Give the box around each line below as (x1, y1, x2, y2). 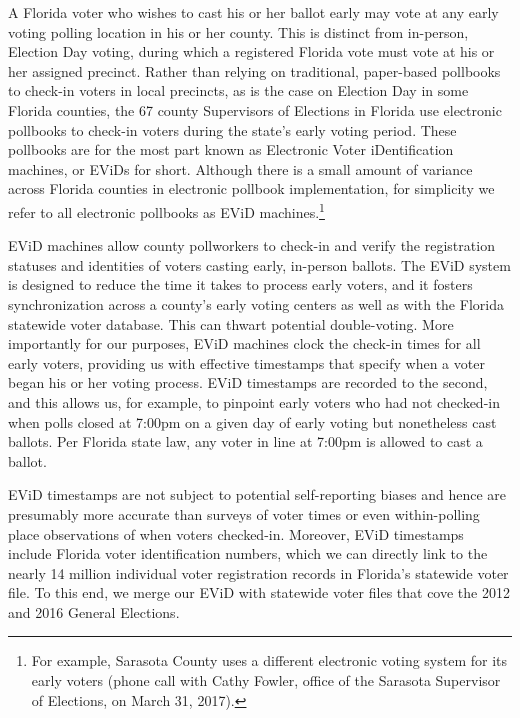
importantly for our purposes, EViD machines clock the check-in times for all (8, 333, 481, 354)
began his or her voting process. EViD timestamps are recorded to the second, (8, 372, 488, 393)
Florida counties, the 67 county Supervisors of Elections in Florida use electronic (8, 99, 502, 120)
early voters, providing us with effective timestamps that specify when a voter (8, 352, 485, 373)
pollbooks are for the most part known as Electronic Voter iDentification (8, 139, 454, 160)
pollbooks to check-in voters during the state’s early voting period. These (8, 119, 457, 140)
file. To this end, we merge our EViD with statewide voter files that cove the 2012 (8, 582, 510, 603)
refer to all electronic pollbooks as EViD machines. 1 (8, 198, 325, 222)
